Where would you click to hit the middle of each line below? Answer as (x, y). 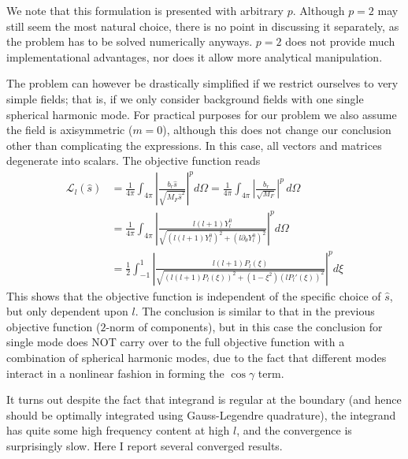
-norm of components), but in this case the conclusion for (244, 326)
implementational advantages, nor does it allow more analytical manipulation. (195, 56)
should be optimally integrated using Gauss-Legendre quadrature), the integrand (201, 414)
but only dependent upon (67, 311)
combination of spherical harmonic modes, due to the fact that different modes (197, 357)
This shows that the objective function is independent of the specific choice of (194, 295)
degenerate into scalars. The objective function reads (134, 160)
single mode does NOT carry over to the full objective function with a (176, 342)
